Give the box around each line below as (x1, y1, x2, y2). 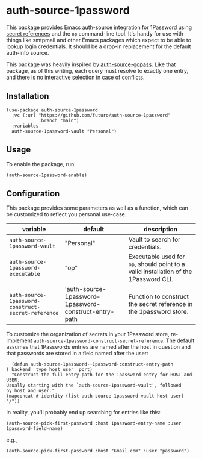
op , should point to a (128, 260, 185, 269)
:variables (11, 123, 39, 129)
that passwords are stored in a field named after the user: (6, 350, 148, 357)
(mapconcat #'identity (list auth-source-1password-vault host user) (6, 393, 185, 399)
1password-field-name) (6, 426, 63, 432)
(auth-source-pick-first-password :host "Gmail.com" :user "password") (6, 448, 189, 454)
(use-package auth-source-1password (6, 107, 98, 113)
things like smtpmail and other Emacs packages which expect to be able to (6, 36, 191, 43)
